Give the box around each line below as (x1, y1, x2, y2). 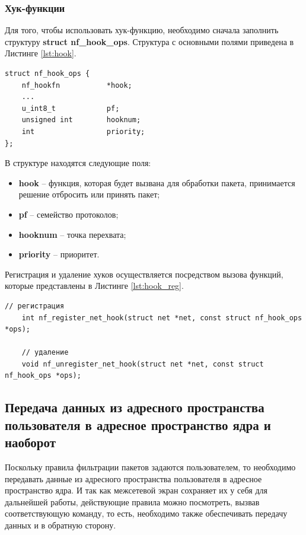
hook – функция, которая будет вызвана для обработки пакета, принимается (18, 176, 295, 189)
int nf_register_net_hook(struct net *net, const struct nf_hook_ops (21, 313, 302, 322)
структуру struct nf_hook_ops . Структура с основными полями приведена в (5, 35, 294, 47)
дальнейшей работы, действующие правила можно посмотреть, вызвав (5, 495, 260, 508)
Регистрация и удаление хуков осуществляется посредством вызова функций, (5, 267, 283, 280)
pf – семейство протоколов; (18, 208, 119, 220)
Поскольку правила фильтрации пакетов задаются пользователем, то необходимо (5, 461, 296, 473)
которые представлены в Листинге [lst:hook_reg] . (5, 279, 184, 292)
